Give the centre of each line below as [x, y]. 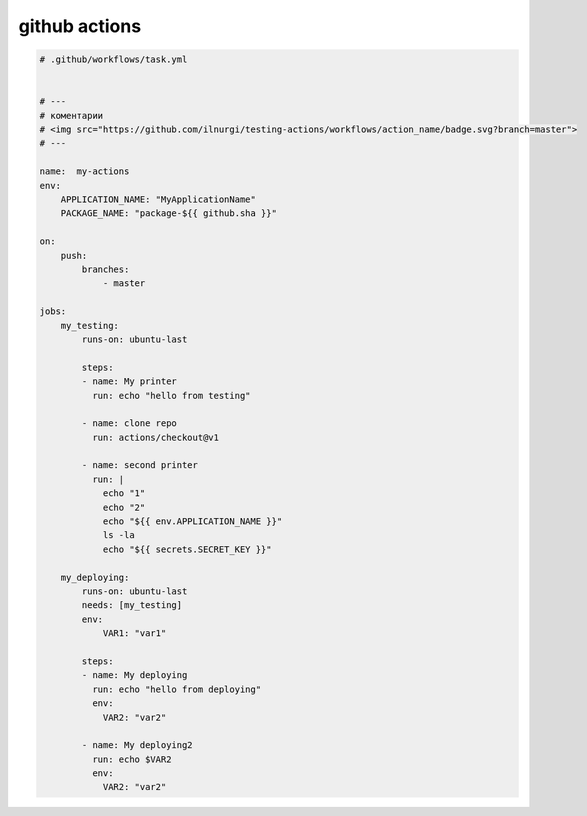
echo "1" [124, 493]
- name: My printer [129, 381]
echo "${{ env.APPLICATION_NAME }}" [192, 521]
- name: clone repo [129, 423]
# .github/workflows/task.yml [113, 59]
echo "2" [124, 507]
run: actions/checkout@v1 [155, 437]
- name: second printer [140, 465]
